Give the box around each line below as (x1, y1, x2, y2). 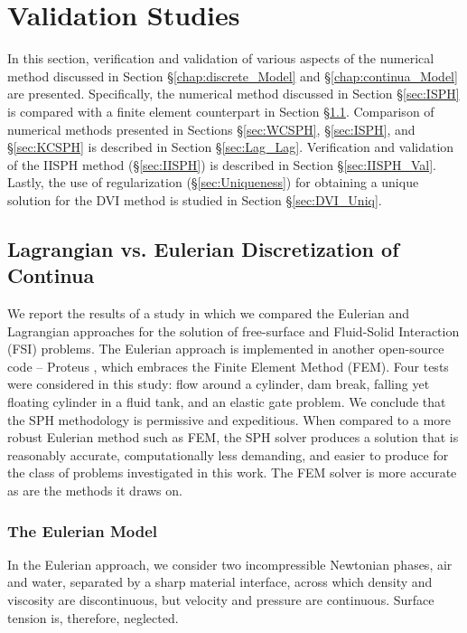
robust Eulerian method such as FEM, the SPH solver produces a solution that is (7, 428, 459, 447)
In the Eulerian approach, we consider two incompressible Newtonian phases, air (7, 554, 453, 573)
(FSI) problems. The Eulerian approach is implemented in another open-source (7, 339, 444, 358)
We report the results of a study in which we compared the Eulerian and (7, 304, 410, 323)
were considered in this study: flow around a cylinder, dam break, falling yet (7, 374, 430, 393)
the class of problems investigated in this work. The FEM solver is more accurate (7, 463, 457, 482)
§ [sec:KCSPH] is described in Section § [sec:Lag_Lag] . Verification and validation (7, 137, 454, 156)
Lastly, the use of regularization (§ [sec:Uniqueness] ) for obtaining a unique (7, 173, 419, 192)
